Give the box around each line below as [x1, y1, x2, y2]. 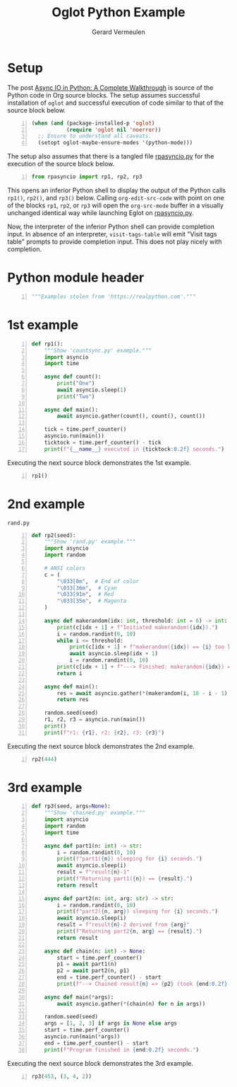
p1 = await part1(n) [56, 960, 118, 968]
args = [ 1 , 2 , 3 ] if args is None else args [44, 1020, 178, 1027]
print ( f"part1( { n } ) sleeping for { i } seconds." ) [56, 856, 202, 863]
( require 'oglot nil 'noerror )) [66, 126, 162, 133]
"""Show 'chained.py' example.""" [44, 810, 146, 817]
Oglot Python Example [51, 4, 186, 21]
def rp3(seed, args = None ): [31, 803, 111, 810]
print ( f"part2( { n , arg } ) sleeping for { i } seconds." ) [56, 908, 219, 915]
